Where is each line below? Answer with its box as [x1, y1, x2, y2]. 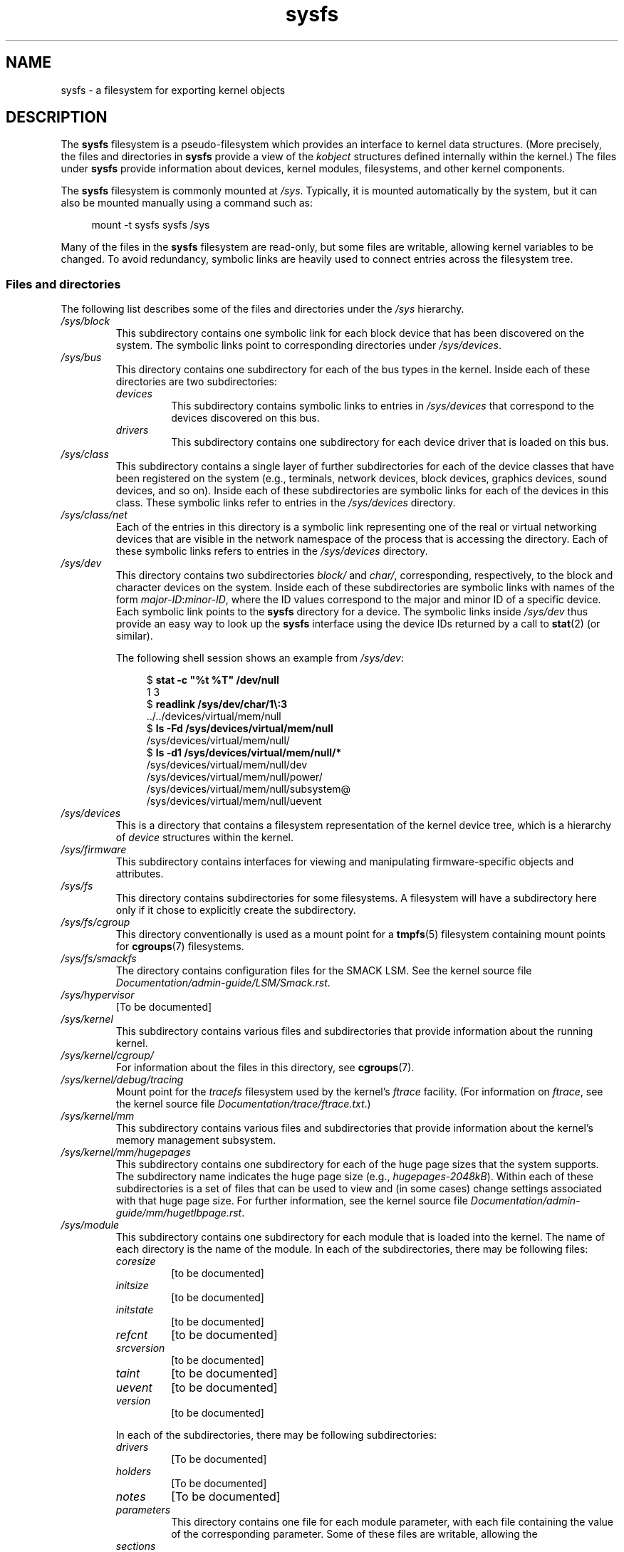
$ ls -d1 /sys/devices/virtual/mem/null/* [146, 746, 342, 759]
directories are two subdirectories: [115, 375, 278, 388]
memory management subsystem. [115, 1134, 276, 1147]
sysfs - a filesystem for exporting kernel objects [61, 83, 286, 96]
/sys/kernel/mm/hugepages [61, 1146, 191, 1159]
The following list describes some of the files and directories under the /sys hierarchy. [61, 303, 464, 316]
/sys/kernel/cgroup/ [61, 1049, 154, 1062]
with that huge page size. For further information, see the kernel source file [115, 1194, 468, 1207]
